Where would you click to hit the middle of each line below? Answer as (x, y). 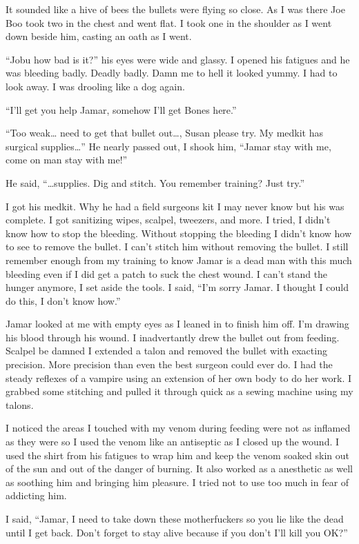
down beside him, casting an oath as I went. (99, 36)
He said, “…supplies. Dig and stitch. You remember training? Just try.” (155, 182)
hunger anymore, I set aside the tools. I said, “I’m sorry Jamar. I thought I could (177, 287)
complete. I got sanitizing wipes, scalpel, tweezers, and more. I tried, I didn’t (168, 220)
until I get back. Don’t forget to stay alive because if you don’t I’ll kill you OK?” (177, 532)
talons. (20, 404)
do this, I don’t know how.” (63, 300)
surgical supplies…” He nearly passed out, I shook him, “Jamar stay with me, (168, 146)
